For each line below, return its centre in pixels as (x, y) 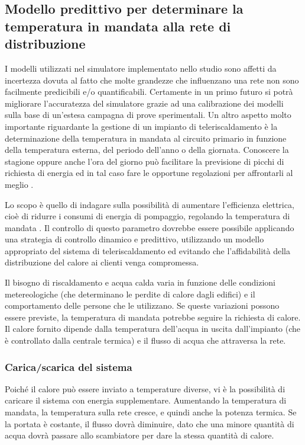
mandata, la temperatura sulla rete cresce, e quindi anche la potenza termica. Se (151, 412)
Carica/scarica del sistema (69, 366)
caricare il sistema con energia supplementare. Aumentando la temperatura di (146, 400)
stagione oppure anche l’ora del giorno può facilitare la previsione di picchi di (145, 161)
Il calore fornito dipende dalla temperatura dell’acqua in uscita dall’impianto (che (153, 329)
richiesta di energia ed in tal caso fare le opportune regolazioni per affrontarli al (149, 173)
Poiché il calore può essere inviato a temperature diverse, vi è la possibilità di (145, 388)
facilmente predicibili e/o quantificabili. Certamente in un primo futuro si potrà (149, 92)
